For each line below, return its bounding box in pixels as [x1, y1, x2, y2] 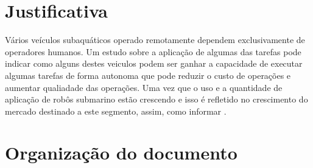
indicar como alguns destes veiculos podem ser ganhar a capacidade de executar [5, 57, 303, 70]
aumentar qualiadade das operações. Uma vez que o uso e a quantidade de [5, 81, 283, 93]
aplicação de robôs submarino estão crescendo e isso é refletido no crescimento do [5, 93, 308, 106]
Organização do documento [5, 140, 237, 165]
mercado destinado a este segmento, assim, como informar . [5, 104, 227, 117]
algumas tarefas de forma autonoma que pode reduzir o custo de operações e [5, 69, 291, 81]
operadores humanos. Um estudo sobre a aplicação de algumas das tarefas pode [5, 45, 301, 58]
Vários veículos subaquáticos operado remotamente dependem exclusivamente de [5, 33, 305, 46]
